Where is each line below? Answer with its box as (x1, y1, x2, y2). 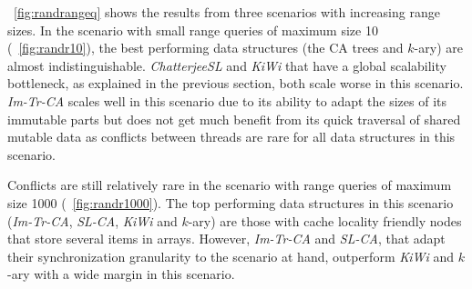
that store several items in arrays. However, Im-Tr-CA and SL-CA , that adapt (7, 229, 446, 248)
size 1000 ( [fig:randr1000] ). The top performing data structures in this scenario (7, 193, 454, 212)
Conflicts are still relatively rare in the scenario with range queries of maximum (7, 175, 452, 194)
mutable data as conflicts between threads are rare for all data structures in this (7, 127, 456, 146)
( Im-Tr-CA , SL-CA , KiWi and (7, 211, 178, 230)
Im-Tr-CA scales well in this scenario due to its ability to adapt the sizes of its (7, 91, 446, 110)
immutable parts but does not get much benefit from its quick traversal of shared (7, 109, 461, 128)
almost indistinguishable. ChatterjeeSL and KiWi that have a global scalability (7, 55, 446, 75)
